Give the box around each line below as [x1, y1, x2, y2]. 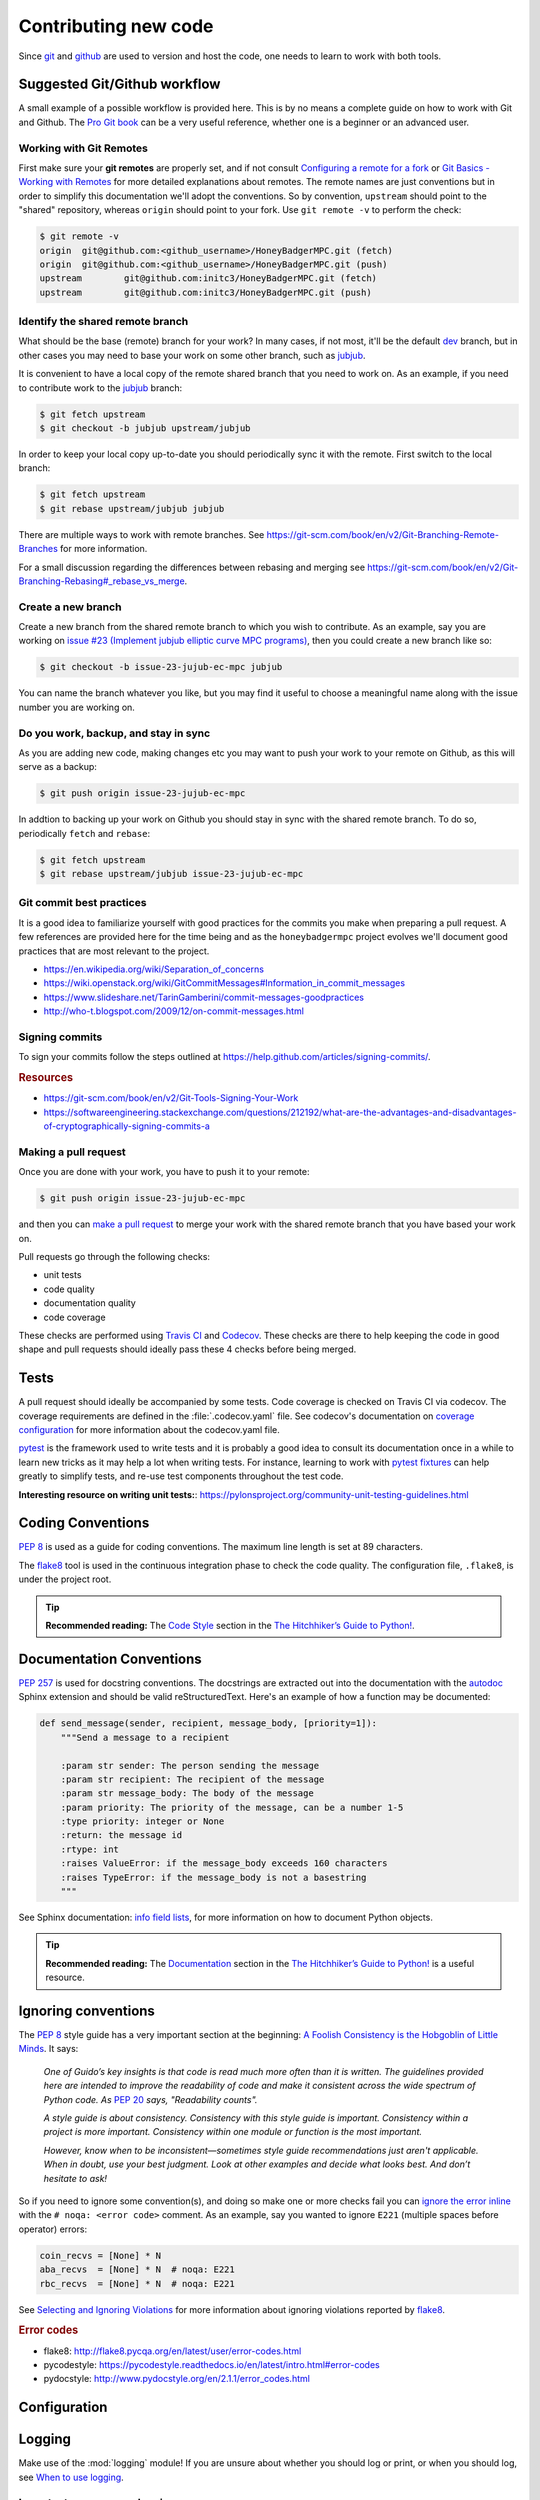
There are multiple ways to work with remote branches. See [18, 528, 265, 540]
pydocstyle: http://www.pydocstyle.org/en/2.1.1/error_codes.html [43, 2373, 310, 2385]
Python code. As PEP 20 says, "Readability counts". [43, 2093, 258, 2105]
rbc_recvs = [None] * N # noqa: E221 [39, 2278, 235, 2289]
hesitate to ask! [43, 2172, 108, 2184]
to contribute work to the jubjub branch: [18, 381, 183, 394]
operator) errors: [18, 2223, 88, 2235]
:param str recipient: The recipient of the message [60, 1773, 325, 1785]
